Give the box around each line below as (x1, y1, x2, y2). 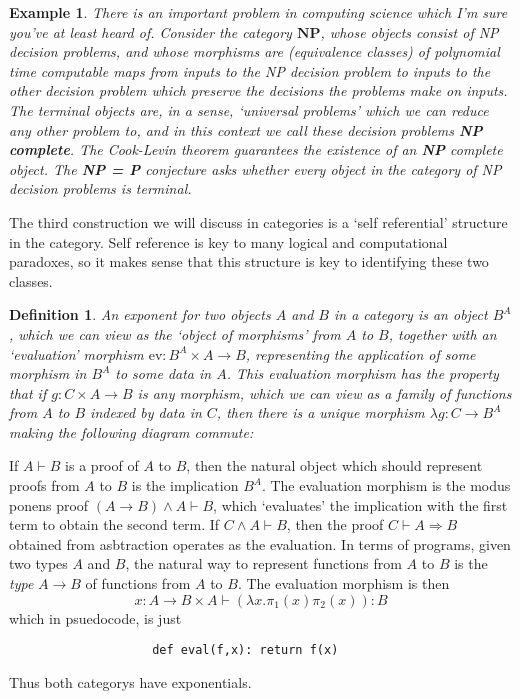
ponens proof (9, 494, 89, 515)
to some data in (115, 363, 212, 384)
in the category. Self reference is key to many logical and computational (9, 231, 448, 252)
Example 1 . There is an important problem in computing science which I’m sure (9, 2, 508, 22)
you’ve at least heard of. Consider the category (9, 21, 292, 42)
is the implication (131, 475, 239, 496)
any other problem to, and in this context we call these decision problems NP (9, 119, 483, 140)
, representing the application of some (245, 343, 476, 364)
